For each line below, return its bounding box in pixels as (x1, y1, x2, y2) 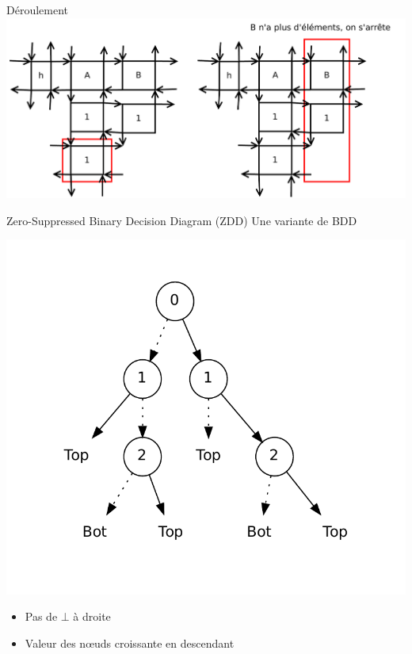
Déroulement (6, 2, 69, 17)
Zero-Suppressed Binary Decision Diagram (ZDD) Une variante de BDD (6, 212, 357, 228)
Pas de (25, 608, 58, 625)
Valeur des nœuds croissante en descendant (25, 635, 235, 652)
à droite (73, 608, 111, 625)
